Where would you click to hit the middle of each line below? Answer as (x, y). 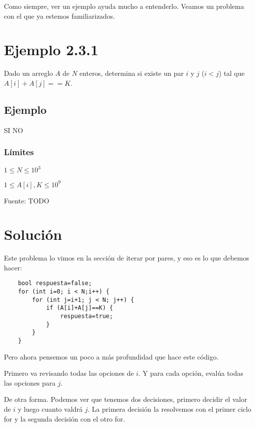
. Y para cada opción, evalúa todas (191, 373)
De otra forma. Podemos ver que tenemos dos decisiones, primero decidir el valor (126, 399)
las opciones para (30, 382)
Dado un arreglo (28, 73)
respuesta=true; (86, 316)
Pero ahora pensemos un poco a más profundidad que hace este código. (111, 356)
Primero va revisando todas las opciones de (69, 373)
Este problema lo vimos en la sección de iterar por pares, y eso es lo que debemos (127, 258)
